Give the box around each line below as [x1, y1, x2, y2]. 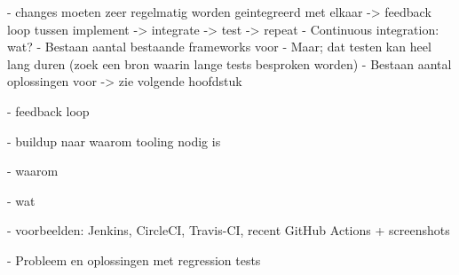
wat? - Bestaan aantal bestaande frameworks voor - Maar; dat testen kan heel [7, 37, 431, 56]
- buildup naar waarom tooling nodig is [7, 131, 221, 150]
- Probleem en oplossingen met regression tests [7, 250, 261, 269]
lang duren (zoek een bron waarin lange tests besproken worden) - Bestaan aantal [7, 54, 452, 73]
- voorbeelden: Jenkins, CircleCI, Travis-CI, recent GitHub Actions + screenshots [7, 221, 450, 240]
